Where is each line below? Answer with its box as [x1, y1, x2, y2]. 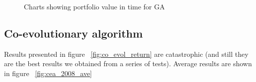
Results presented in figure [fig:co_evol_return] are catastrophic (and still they [4, 48, 249, 59]
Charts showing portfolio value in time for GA [24, 1, 165, 11]
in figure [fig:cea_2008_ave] [4, 68, 92, 78]
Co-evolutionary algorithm [4, 25, 143, 41]
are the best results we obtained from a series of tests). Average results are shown [4, 58, 252, 69]
